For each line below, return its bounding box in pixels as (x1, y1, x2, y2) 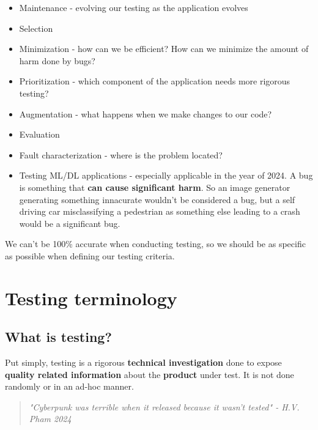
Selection (19, 21, 53, 34)
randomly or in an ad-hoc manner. (5, 380, 134, 393)
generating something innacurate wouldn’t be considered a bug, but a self (19, 193, 295, 206)
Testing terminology (5, 285, 177, 310)
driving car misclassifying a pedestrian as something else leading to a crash (19, 205, 300, 218)
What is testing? (5, 327, 112, 346)
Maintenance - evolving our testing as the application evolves (19, 1, 248, 13)
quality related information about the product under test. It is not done (5, 368, 294, 380)
